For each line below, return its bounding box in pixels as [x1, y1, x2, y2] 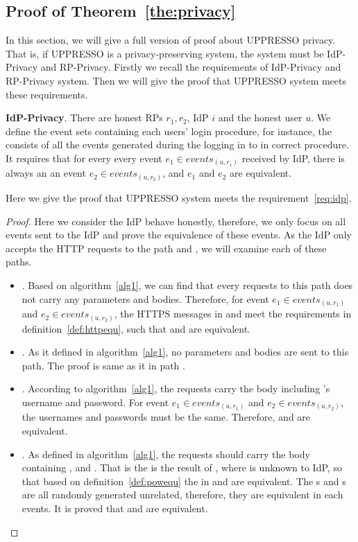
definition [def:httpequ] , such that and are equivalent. [22, 321, 250, 335]
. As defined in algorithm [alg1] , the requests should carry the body [22, 446, 310, 461]
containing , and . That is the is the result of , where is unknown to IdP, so [22, 460, 342, 475]
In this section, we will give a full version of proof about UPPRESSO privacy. [6, 33, 336, 47]
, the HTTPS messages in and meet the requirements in [114, 306, 352, 321]
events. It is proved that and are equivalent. [22, 501, 208, 516]
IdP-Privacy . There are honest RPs [6, 110, 163, 125]
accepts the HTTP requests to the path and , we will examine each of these [6, 241, 327, 255]
